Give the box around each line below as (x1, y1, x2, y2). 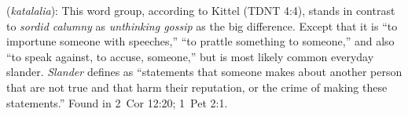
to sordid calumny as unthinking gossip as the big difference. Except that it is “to (6, 17, 398, 34)
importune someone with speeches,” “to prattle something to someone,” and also (6, 33, 395, 49)
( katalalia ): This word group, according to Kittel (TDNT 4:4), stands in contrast (6, 2, 395, 18)
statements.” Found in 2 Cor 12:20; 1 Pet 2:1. (6, 94, 228, 111)
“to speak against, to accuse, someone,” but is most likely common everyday (6, 48, 374, 64)
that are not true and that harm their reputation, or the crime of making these (6, 78, 388, 95)
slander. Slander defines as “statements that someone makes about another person (6, 63, 402, 80)
